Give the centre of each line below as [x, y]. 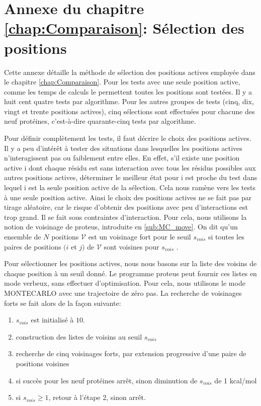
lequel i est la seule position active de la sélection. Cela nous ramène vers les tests [130, 187]
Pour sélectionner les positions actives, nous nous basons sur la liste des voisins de [130, 263]
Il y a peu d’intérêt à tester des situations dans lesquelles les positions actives [123, 148]
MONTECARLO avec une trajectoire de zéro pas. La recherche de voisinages [123, 293]
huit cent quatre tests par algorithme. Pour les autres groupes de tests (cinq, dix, [129, 101]
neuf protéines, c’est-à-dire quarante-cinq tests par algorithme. [100, 121]
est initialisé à [52, 320]
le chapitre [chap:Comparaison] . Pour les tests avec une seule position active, [122, 82]
